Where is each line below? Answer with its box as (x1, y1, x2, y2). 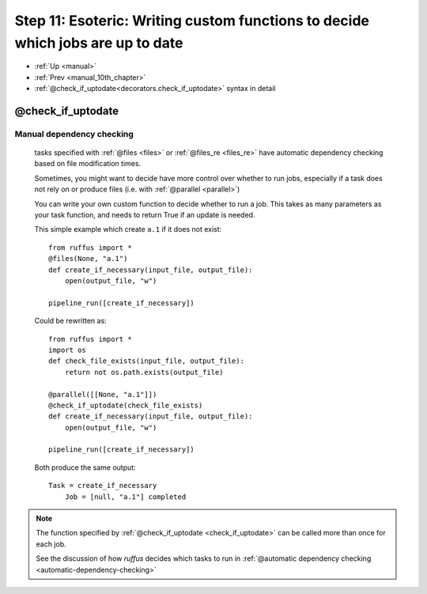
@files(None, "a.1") (48, 254, 128, 263)
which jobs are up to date (14, 34, 183, 51)
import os (48, 345, 86, 354)
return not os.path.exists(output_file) (64, 368, 225, 376)
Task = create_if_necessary (48, 481, 157, 490)
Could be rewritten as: (34, 316, 107, 326)
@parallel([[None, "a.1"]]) (48, 390, 157, 399)
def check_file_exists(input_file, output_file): (48, 357, 245, 365)
